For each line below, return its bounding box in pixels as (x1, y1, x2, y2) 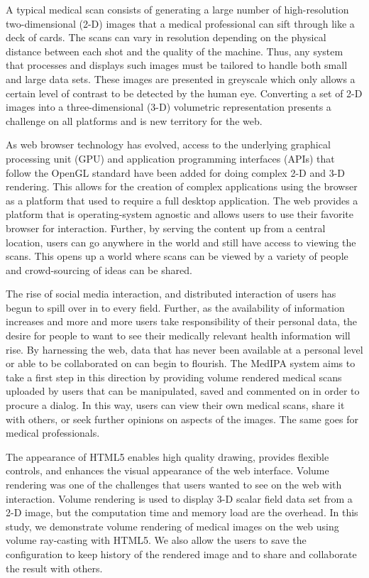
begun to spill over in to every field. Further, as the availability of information (6, 300, 345, 315)
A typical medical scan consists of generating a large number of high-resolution (6, 2, 349, 16)
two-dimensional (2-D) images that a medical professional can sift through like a (6, 16, 355, 31)
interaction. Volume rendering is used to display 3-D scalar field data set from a (6, 491, 353, 506)
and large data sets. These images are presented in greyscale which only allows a (6, 71, 356, 86)
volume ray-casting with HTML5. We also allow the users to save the (6, 533, 307, 547)
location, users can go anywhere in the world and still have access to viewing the (6, 234, 356, 249)
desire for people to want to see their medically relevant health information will (6, 328, 351, 343)
